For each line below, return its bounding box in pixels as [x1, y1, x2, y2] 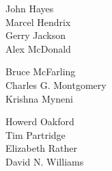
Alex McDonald [5, 41, 71, 55]
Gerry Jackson [5, 28, 66, 42]
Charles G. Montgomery [5, 77, 107, 92]
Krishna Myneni [5, 91, 73, 105]
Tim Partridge [5, 127, 66, 142]
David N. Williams [5, 154, 84, 168]
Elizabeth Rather [5, 141, 78, 155]
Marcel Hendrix [5, 14, 71, 29]
